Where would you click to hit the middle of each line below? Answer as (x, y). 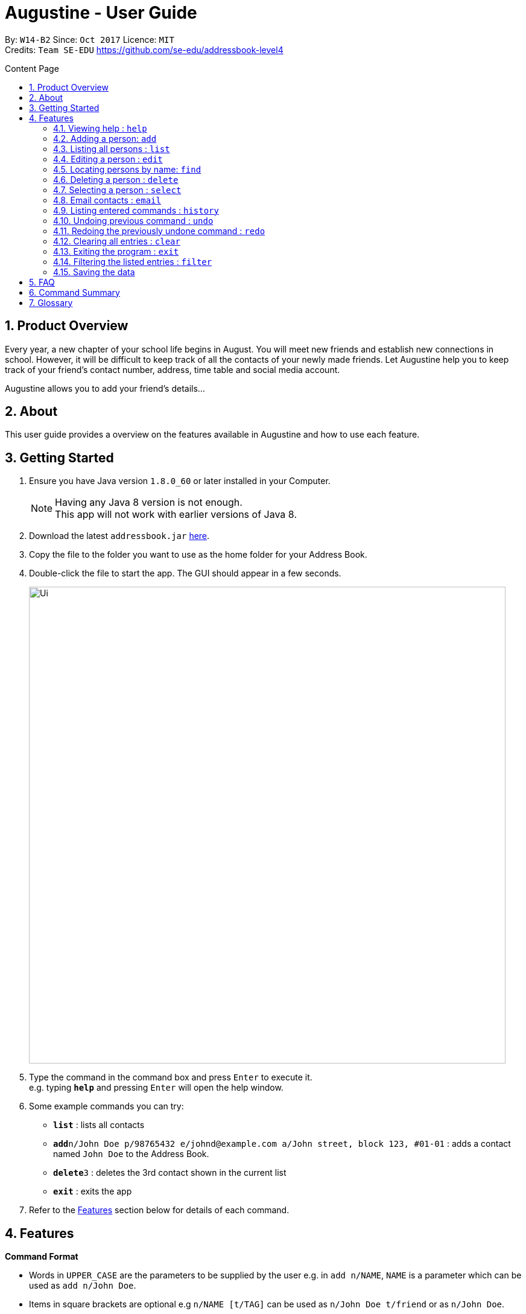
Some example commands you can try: (106, 1106)
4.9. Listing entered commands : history (136, 210)
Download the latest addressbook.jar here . (119, 536)
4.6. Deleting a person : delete (116, 179)
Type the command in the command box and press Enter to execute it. (171, 1077)
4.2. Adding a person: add (105, 138)
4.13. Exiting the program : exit (116, 251)
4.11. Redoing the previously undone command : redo (159, 231)
